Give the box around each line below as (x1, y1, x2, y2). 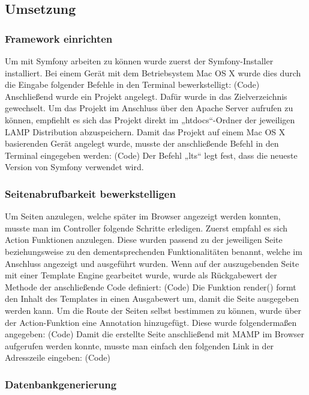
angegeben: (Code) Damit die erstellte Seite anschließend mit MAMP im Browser (5, 328, 305, 340)
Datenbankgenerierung (5, 376, 117, 391)
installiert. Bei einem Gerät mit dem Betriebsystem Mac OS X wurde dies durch (5, 66, 301, 79)
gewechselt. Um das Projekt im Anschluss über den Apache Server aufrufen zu (5, 102, 293, 114)
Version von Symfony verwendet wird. (5, 161, 144, 173)
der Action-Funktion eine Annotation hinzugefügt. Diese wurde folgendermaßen (5, 316, 297, 328)
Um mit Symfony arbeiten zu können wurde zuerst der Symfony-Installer (5, 55, 274, 67)
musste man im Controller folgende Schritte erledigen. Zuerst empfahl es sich (5, 221, 288, 234)
